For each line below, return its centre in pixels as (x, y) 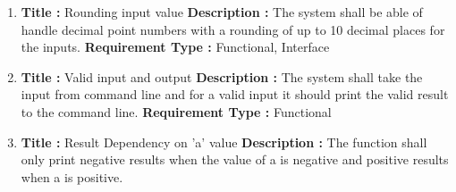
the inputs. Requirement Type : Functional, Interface (175, 47)
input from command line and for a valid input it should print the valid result (235, 94)
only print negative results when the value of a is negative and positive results (235, 159)
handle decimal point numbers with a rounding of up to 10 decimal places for (233, 29)
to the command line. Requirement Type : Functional (176, 111)
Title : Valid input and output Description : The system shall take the (222, 76)
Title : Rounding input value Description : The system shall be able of (222, 12)
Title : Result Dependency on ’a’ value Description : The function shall (224, 142)
